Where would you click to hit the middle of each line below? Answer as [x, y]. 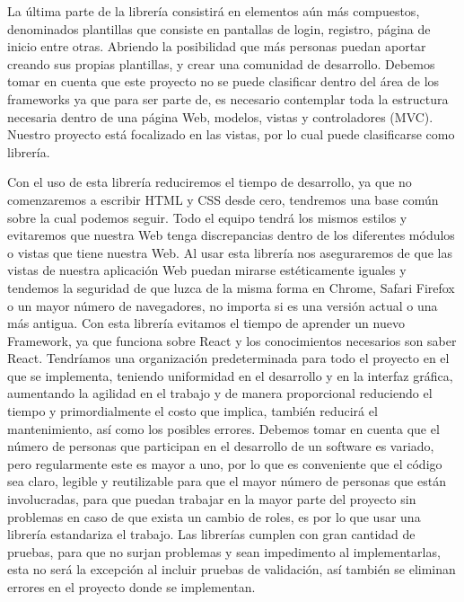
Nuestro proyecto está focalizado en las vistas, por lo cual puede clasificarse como [231, 134]
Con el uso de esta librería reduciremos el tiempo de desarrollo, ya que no [210, 182]
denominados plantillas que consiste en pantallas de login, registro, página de [219, 28]
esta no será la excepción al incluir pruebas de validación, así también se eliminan [232, 569]
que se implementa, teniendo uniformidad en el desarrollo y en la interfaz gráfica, [230, 375]
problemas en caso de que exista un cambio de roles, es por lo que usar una [214, 516]
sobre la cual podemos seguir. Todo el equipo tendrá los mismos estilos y [207, 217]
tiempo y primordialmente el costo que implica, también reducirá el [193, 411]
